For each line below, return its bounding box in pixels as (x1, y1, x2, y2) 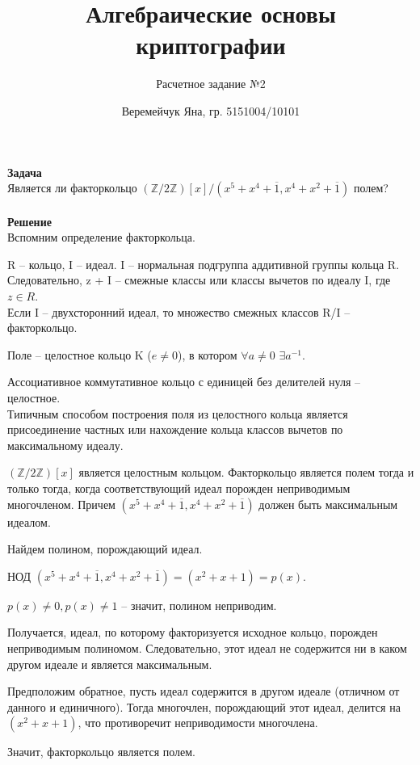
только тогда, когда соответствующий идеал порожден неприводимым (7, 480, 351, 496)
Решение (7, 212, 52, 229)
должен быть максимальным (258, 495, 398, 512)
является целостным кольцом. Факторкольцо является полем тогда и (78, 464, 414, 481)
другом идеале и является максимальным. (7, 655, 212, 672)
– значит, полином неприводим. (121, 596, 277, 613)
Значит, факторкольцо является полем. (7, 743, 196, 760)
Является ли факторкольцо (7, 179, 137, 196)
